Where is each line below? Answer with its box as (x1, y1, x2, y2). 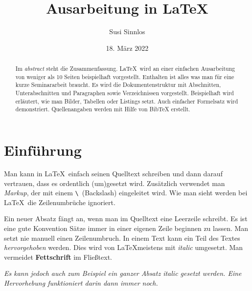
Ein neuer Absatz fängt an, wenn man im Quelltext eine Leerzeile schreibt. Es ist (4, 213, 248, 224)
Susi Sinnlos (109, 26, 145, 37)
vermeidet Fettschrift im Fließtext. (4, 251, 112, 262)
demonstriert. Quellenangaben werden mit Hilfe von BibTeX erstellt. (15, 105, 190, 113)
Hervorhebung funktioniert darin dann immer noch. (4, 277, 158, 288)
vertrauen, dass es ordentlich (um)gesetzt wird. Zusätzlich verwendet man (4, 178, 225, 188)
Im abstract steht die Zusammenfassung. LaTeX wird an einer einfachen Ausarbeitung (15, 64, 235, 73)
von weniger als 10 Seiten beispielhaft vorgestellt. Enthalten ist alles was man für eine (15, 72, 234, 81)
